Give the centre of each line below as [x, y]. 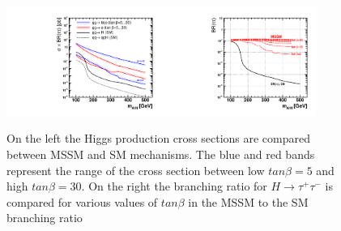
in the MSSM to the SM [248, 201]
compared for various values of [82, 201]
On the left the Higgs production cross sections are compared [159, 138]
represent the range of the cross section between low [136, 170]
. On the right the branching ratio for [174, 186]
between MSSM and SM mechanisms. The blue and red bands [161, 154]
